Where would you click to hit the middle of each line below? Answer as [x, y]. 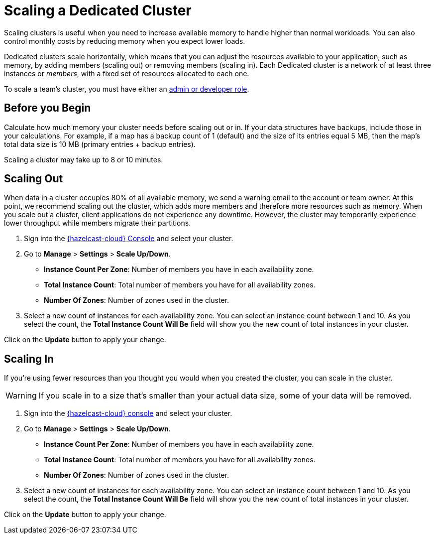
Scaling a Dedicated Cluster [98, 10]
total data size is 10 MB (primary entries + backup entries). [100, 144]
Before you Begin [48, 108]
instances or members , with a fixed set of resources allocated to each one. [127, 73]
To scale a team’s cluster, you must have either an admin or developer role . [127, 89]
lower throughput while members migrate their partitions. [98, 223]
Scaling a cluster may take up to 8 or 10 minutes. [84, 159]
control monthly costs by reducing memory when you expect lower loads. [125, 41]
